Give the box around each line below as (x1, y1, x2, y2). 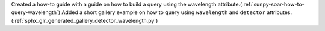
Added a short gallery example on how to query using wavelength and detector (61, 9, 266, 16)
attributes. (267, 9, 292, 16)
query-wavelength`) (11, 9, 61, 16)
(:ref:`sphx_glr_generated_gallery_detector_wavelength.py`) (11, 17, 158, 24)
